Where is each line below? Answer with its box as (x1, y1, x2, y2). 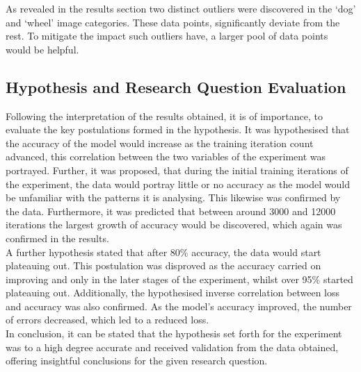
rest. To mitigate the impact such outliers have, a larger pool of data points (6, 28, 328, 43)
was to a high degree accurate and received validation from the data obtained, (6, 339, 339, 354)
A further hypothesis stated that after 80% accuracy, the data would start (6, 244, 321, 259)
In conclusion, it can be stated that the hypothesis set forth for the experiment (6, 326, 342, 341)
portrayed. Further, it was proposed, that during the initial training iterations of (6, 162, 348, 177)
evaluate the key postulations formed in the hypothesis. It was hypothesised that (6, 122, 350, 137)
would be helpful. (6, 42, 79, 56)
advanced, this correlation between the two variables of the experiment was (6, 149, 326, 164)
